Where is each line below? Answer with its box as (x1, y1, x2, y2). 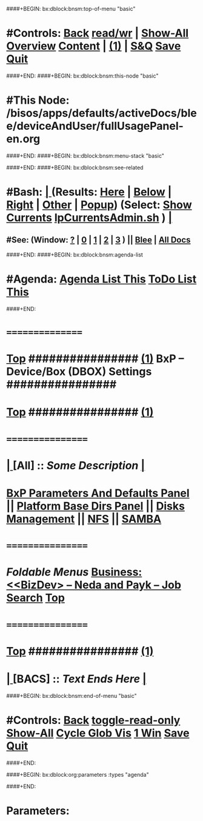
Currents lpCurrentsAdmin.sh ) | (6, 211, 173, 225)
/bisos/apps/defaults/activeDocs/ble (6, 106, 197, 120)
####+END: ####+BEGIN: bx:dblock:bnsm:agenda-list (6, 251, 144, 258)
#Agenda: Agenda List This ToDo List (6, 272, 197, 286)
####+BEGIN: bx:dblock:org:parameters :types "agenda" (6, 771, 150, 778)
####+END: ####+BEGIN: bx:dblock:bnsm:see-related (6, 164, 144, 171)
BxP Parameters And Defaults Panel (6, 486, 190, 500)
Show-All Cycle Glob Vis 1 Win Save (6, 726, 190, 740)
